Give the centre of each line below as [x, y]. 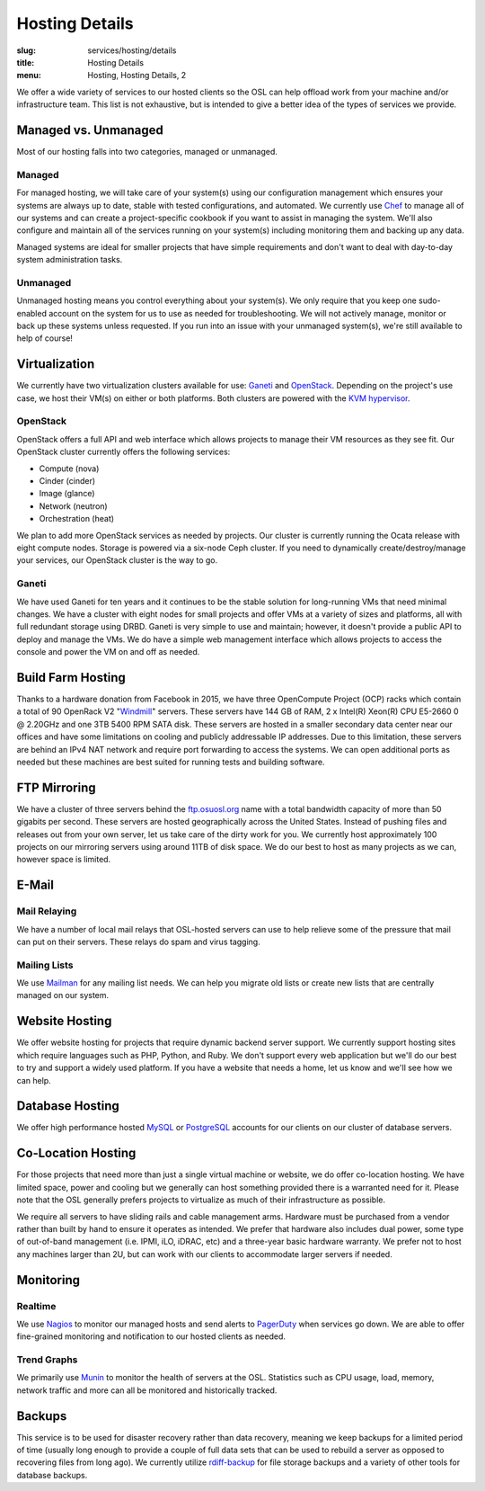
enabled [31, 313]
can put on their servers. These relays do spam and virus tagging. [138, 942]
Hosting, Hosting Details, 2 [137, 76]
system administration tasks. [70, 260]
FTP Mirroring [56, 787]
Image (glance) [67, 494]
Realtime [36, 1306]
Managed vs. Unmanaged [90, 130]
